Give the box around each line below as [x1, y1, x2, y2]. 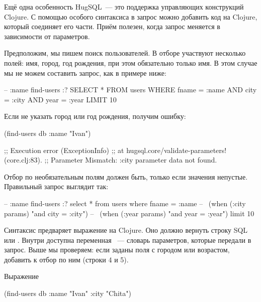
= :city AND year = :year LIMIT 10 [4, 94, 117, 104]
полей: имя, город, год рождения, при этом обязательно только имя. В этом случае [4, 57, 257, 68]
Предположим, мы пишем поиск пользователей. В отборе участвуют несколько [4, 48, 246, 58]
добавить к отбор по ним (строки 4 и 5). [4, 254, 129, 264]
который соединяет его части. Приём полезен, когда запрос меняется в [4, 21, 220, 32]
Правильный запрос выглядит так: [4, 181, 109, 192]
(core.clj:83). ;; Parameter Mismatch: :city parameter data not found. [4, 155, 217, 165]
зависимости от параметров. [4, 31, 90, 41]
